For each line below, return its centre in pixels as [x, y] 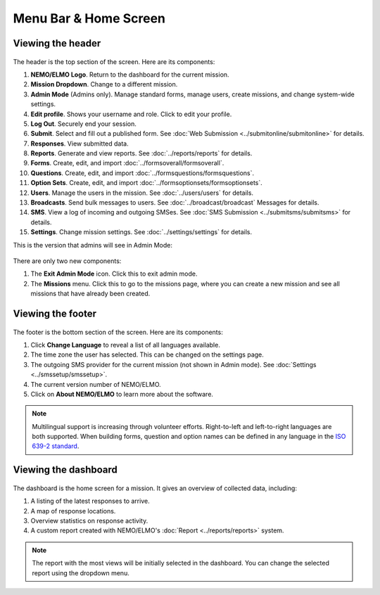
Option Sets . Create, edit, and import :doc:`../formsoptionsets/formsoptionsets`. [147, 183]
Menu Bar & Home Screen [89, 18]
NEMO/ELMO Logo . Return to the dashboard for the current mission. [130, 75]
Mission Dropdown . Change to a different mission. [104, 84]
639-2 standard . [56, 446]
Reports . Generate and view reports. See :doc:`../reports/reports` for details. [141, 153]
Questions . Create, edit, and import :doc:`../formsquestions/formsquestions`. [142, 173]
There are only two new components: [67, 261]
